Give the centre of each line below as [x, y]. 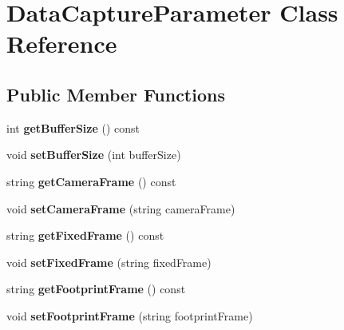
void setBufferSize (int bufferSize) [94, 155]
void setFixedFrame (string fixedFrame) [109, 262]
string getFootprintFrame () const [96, 289]
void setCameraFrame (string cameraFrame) [121, 208]
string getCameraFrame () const [91, 181]
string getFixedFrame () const [85, 235]
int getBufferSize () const [73, 127]
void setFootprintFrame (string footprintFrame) [130, 315]
